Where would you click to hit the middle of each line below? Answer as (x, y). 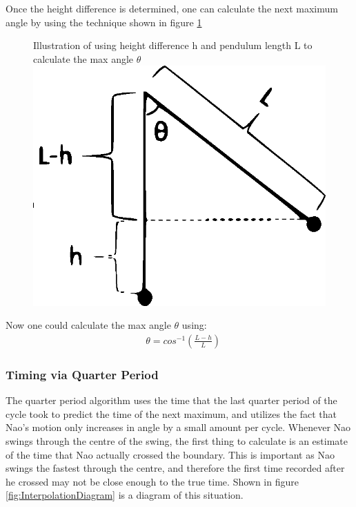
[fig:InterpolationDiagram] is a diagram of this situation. (125, 495)
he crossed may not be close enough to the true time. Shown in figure (152, 481)
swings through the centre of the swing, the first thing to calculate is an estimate (177, 440)
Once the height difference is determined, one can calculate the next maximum (172, 8)
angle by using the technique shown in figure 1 (104, 22)
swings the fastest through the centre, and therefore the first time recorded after (175, 468)
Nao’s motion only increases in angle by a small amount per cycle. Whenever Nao (178, 427)
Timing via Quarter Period (82, 374)
